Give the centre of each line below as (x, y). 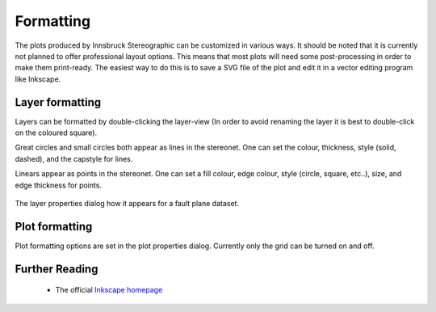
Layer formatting (58, 102)
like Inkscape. (38, 79)
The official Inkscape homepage (109, 290)
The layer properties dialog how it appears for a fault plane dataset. (127, 203)
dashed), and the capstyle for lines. (74, 158)
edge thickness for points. (59, 185)
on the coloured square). (56, 133)
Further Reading (57, 269)
